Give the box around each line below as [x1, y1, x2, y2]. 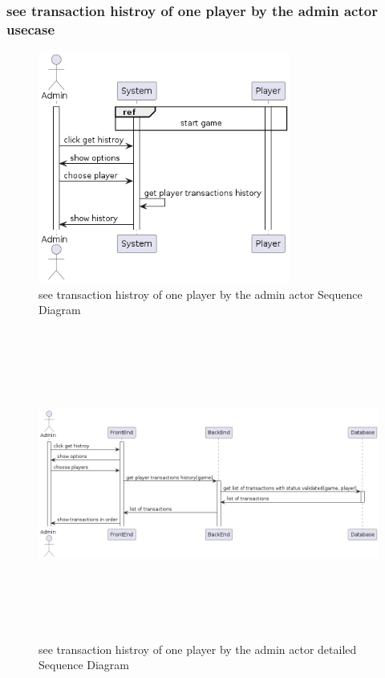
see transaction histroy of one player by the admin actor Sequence [38, 285, 363, 302]
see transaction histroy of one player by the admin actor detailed [38, 640, 357, 657]
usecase [6, 18, 55, 39]
